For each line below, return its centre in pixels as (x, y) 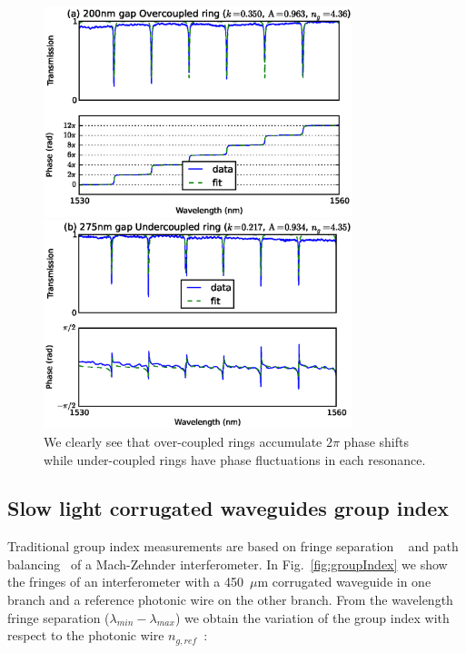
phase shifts (376, 441)
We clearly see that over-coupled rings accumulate (183, 441)
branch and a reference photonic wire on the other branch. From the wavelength (230, 600)
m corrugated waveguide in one (344, 582)
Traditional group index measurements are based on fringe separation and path (233, 546)
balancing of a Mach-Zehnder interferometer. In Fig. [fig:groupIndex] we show (228, 564)
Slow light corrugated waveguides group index (228, 508)
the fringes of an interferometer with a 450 (126, 582)
